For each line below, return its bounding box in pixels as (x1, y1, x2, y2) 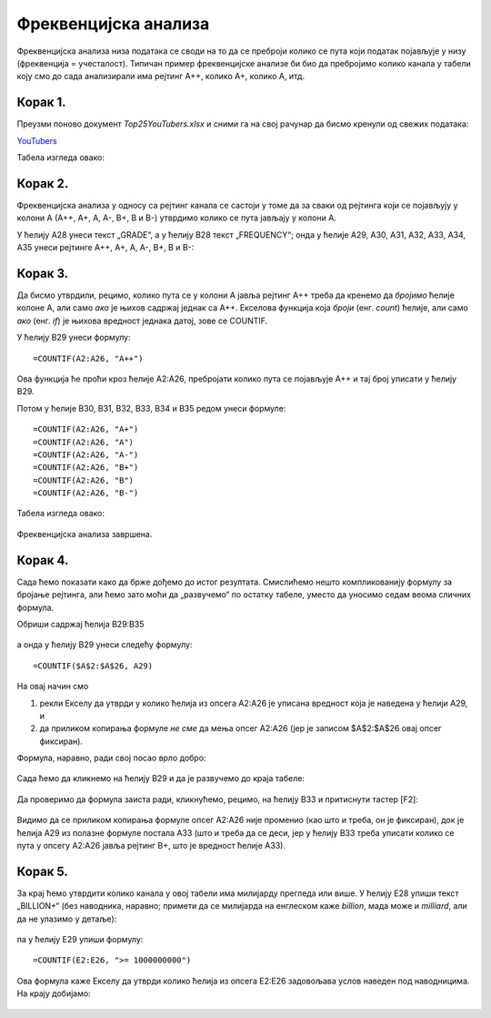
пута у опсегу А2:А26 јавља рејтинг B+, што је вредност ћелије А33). (16, 840, 286, 851)
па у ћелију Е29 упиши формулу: (16, 934, 144, 945)
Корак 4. (16, 552, 69, 568)
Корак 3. (16, 265, 69, 281)
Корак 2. (16, 176, 69, 191)
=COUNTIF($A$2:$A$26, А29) (33, 660, 154, 671)
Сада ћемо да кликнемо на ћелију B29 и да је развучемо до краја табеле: (16, 773, 305, 784)
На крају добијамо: (16, 988, 91, 999)
